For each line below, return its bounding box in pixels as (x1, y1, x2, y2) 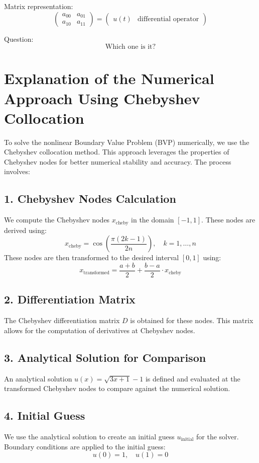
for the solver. (196, 431, 239, 441)
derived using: (4, 224, 47, 235)
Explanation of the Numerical (4, 68, 214, 89)
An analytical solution (4, 373, 72, 383)
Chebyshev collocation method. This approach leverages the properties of (4, 146, 229, 157)
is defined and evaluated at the (145, 373, 240, 383)
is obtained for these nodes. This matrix (130, 315, 253, 326)
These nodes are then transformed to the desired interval (4, 252, 179, 263)
